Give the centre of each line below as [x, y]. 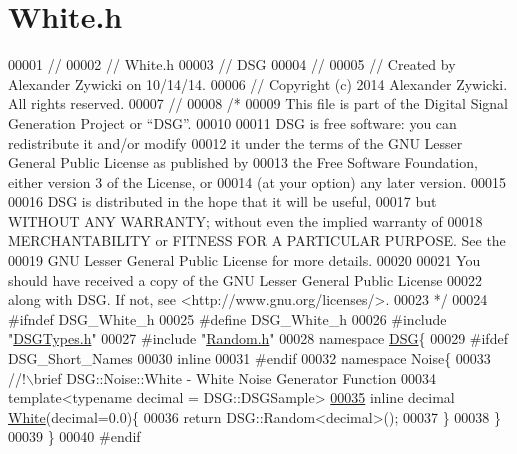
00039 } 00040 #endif [74, 436]
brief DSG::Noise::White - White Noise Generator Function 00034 [235, 377]
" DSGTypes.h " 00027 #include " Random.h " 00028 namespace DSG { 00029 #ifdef [258, 338]
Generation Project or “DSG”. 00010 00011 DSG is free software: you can [232, 122]
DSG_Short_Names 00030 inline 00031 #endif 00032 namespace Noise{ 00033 [249, 358]
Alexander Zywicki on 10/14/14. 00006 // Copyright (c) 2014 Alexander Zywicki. [258, 83]
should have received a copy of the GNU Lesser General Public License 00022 [245, 279]
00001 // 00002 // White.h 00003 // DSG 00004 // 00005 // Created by [232, 64]
